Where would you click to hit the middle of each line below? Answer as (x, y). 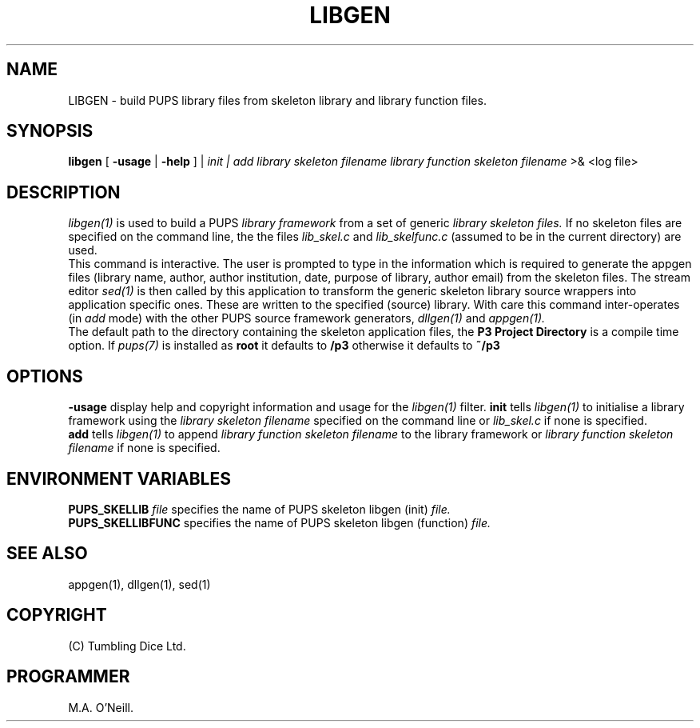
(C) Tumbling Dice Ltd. (127, 646)
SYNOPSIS (50, 131)
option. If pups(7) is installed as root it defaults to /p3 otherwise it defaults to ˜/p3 (284, 346)
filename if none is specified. (144, 448)
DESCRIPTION (64, 192)
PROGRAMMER (68, 677)
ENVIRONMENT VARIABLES (119, 478)
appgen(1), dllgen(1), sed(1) (139, 584)
